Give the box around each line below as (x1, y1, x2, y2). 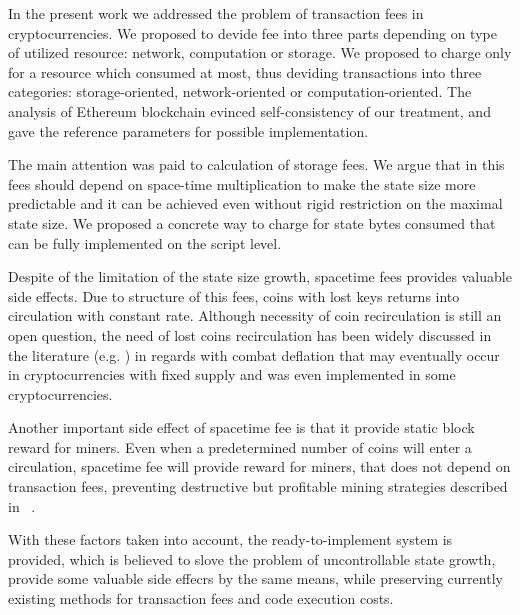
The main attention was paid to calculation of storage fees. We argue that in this (8, 154, 505, 175)
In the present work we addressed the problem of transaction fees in (8, 3, 424, 23)
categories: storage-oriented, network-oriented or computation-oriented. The (8, 81, 472, 102)
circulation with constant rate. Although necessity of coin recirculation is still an (8, 305, 502, 326)
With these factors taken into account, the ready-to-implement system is (8, 529, 453, 550)
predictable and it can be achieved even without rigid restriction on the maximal (8, 193, 503, 214)
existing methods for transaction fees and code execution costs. (8, 588, 394, 609)
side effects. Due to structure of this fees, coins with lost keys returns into (8, 285, 460, 306)
